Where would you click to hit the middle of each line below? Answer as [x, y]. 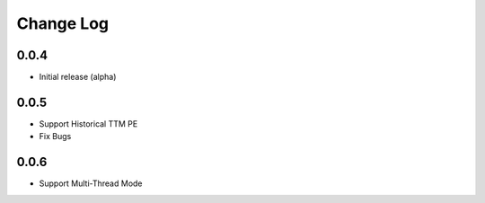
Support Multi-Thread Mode [91, 183]
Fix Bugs [55, 137]
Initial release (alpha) [78, 77]
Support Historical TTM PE [88, 124]
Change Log [63, 23]
